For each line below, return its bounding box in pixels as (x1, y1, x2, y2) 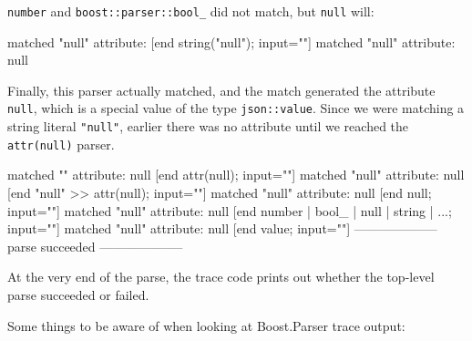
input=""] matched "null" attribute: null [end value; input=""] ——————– (7, 219, 437, 238)
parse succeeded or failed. (7, 284, 149, 304)
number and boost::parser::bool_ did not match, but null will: (7, 2, 375, 20)
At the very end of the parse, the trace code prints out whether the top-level (7, 267, 435, 286)
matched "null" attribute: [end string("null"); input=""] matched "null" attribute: (7, 32, 456, 51)
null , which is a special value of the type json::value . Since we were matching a (7, 98, 465, 118)
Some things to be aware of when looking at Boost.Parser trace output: (7, 315, 405, 335)
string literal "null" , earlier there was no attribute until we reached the (7, 117, 409, 136)
